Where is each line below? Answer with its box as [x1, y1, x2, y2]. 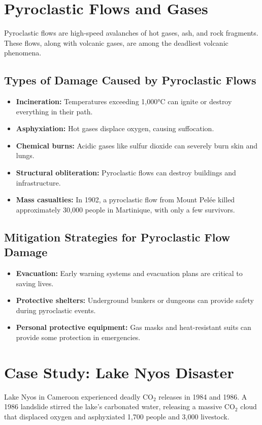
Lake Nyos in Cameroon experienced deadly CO [4, 391, 153, 402]
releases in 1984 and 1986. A [158, 391, 247, 402]
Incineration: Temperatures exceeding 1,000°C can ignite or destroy [16, 96, 232, 107]
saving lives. [16, 278, 54, 288]
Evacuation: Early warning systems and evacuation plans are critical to [16, 268, 243, 279]
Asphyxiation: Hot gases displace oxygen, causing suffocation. [16, 123, 214, 134]
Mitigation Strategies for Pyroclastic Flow [4, 229, 231, 245]
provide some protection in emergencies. [16, 332, 141, 343]
